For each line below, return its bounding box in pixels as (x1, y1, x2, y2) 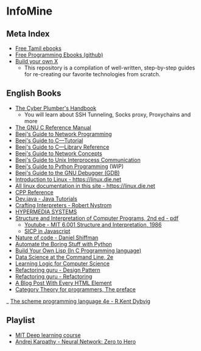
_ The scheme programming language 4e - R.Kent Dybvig (6, 297, 150, 305)
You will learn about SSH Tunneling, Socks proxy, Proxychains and (24, 111, 191, 118)
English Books (6, 88, 62, 99)
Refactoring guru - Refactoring (15, 272, 93, 280)
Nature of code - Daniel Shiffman (15, 233, 99, 241)
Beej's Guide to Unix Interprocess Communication (15, 156, 141, 163)
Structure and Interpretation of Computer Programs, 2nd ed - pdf (15, 214, 178, 222)
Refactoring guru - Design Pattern (15, 266, 100, 274)
